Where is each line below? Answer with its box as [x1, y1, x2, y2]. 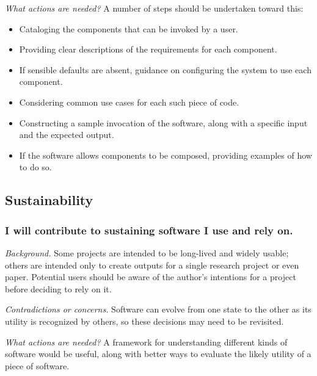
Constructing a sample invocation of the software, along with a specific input [19, 116, 308, 129]
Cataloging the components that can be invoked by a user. [19, 22, 238, 35]
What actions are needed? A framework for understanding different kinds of [5, 335, 288, 348]
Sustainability [5, 190, 93, 209]
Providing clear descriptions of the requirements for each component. [19, 43, 277, 56]
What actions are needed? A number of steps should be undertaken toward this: [5, 2, 304, 14]
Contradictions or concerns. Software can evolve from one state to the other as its [5, 303, 312, 316]
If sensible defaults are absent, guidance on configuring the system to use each [19, 63, 312, 76]
